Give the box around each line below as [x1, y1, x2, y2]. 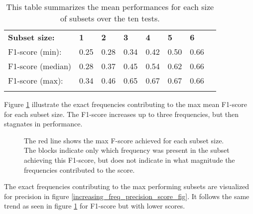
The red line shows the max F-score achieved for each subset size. [24, 135, 224, 145]
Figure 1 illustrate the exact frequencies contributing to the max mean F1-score [4, 99, 248, 109]
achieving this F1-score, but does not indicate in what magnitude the [24, 154, 235, 165]
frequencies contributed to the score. [24, 164, 135, 175]
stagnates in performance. [4, 118, 83, 129]
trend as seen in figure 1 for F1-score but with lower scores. [4, 201, 185, 211]
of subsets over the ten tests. [60, 12, 160, 24]
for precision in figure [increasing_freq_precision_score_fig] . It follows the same [4, 191, 250, 201]
